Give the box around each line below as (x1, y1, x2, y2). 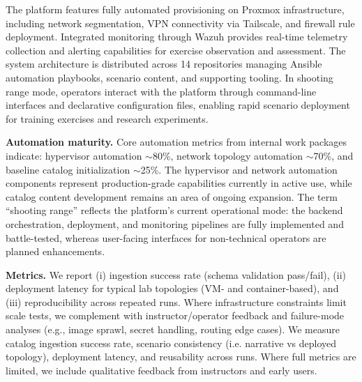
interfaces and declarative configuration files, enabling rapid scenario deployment (6, 98, 350, 112)
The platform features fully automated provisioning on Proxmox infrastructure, (6, 2, 345, 16)
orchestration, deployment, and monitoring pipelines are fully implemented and (6, 216, 344, 231)
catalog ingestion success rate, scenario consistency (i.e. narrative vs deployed (6, 335, 336, 350)
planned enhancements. (6, 244, 105, 259)
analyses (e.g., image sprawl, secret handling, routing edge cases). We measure (6, 322, 340, 337)
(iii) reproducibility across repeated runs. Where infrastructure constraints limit (6, 294, 347, 309)
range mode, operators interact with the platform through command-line (6, 84, 317, 98)
